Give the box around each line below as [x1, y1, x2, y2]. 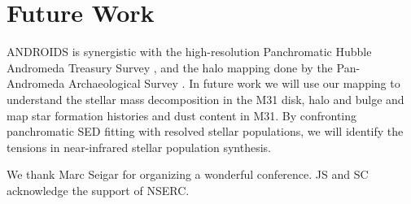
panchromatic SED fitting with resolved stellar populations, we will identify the [7, 123, 404, 140]
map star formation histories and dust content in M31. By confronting [7, 106, 357, 124]
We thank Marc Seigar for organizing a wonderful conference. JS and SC [7, 166, 369, 183]
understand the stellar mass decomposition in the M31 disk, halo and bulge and [7, 90, 404, 107]
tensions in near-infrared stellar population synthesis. [7, 138, 271, 155]
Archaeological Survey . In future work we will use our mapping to [68, 75, 400, 92]
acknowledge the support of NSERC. [7, 181, 190, 198]
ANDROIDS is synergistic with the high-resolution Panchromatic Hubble [7, 43, 372, 60]
